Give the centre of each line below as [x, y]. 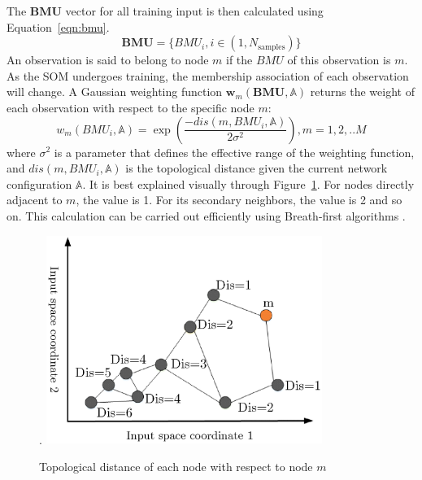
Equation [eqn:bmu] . [58, 26]
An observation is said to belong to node [108, 60]
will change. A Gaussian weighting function [115, 92]
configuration [39, 183]
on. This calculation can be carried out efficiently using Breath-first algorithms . [206, 215]
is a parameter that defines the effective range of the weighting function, [234, 152]
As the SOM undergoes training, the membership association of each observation [208, 75]
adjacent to [35, 200]
